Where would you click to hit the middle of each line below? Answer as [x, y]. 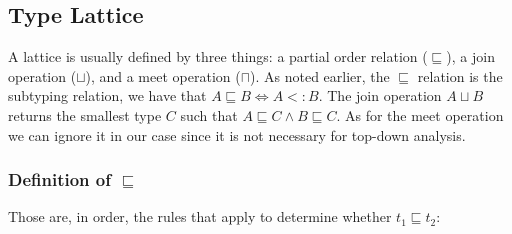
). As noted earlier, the [320, 75]
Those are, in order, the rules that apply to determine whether [200, 216]
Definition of [59, 179]
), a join [470, 56]
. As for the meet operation [420, 114]
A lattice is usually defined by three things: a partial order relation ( [218, 56]
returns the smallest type [85, 114]
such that [209, 114]
